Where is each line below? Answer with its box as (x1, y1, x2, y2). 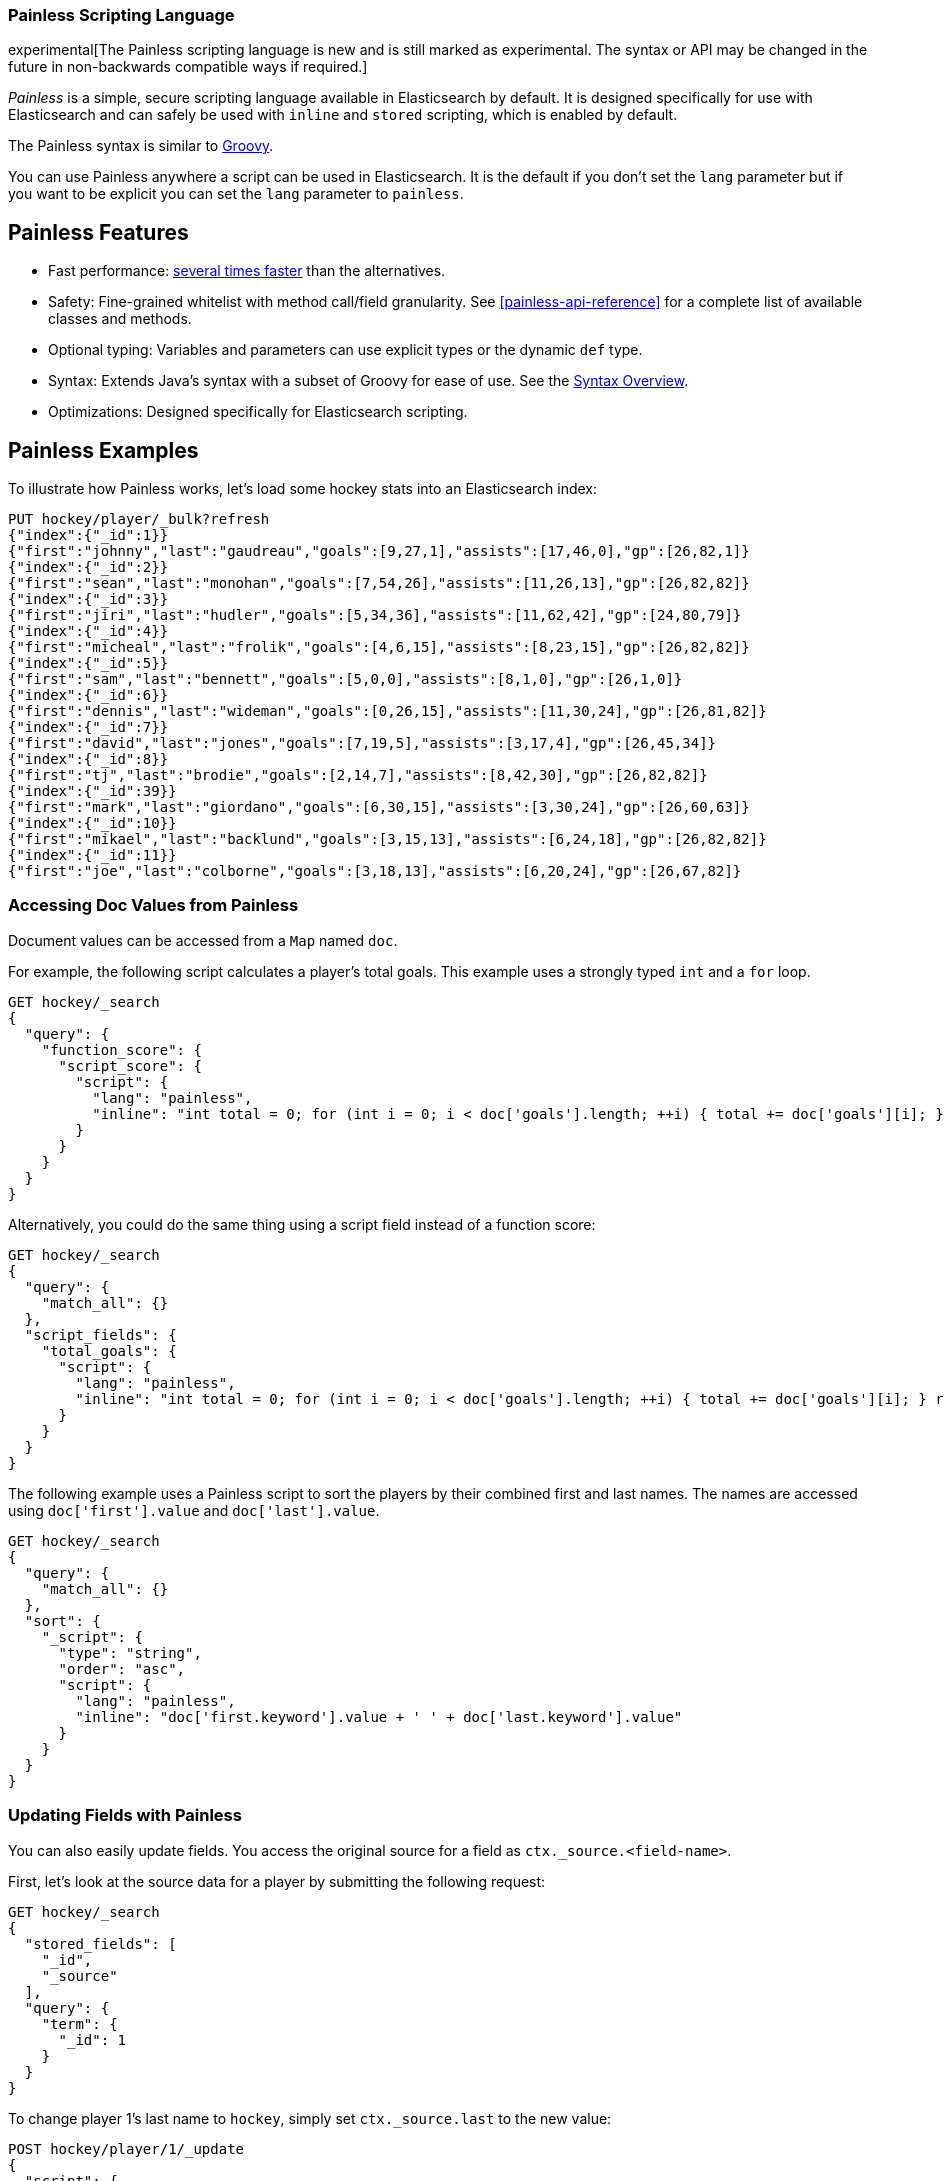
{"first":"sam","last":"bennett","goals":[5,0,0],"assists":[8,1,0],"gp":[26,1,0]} (8, 671, 683, 688)
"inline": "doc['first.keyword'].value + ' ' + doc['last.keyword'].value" (75, 1708, 683, 1725)
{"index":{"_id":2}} (8, 559, 169, 576)
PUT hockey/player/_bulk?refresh (8, 511, 270, 528)
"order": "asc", (58, 1660, 186, 1677)
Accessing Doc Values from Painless (8, 895, 299, 916)
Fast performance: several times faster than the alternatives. (48, 262, 446, 280)
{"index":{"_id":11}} (8, 847, 177, 864)
